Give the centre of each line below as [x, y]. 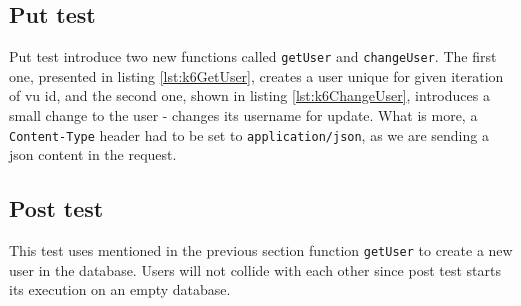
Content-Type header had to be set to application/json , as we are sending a [249, 134]
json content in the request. [93, 154]
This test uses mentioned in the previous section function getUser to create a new [261, 250]
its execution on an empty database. [120, 289]
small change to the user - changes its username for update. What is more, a [243, 115]
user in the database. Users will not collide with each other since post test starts [255, 269]
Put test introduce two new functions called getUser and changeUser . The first [253, 56]
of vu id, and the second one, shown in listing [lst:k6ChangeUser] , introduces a [249, 95]
